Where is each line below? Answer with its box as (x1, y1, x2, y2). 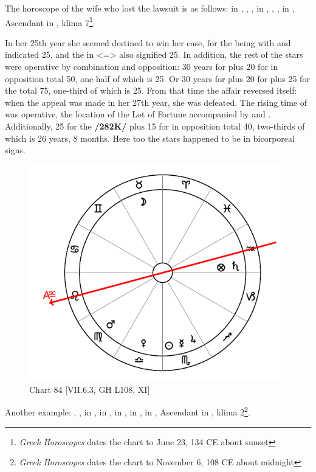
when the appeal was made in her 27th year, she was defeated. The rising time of (5, 95, 307, 108)
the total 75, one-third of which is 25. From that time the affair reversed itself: (5, 84, 297, 97)
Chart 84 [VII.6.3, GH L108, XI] (29, 383, 150, 395)
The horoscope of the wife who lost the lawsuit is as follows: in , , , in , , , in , (5, 2, 295, 14)
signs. (5, 144, 26, 156)
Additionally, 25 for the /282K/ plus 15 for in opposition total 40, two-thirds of (5, 120, 305, 132)
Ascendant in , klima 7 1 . (5, 14, 95, 29)
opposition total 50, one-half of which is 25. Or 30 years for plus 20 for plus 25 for (5, 72, 310, 85)
